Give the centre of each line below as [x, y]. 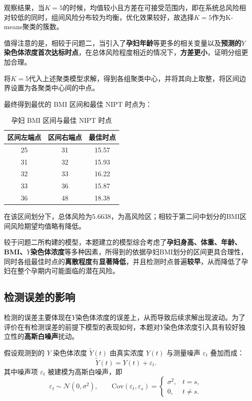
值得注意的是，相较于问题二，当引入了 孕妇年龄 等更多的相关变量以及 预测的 [123, 42]
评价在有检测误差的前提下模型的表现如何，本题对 [82, 326]
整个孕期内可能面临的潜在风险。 [68, 271]
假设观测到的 [24, 353]
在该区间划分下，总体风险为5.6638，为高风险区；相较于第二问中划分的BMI [122, 216]
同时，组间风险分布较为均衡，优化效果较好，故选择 [112, 17]
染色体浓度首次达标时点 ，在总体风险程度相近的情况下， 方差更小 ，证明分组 [123, 52]
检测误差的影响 [39, 297]
